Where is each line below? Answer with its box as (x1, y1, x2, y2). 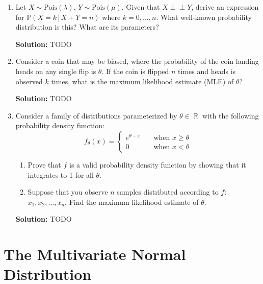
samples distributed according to (117, 186, 219, 197)
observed (15, 76, 43, 86)
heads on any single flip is (15, 65, 96, 76)
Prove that (28, 159, 61, 170)
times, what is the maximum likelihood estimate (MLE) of (51, 76, 234, 86)
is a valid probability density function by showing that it (69, 159, 246, 170)
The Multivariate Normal (4, 244, 186, 265)
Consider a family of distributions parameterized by (15, 110, 177, 121)
